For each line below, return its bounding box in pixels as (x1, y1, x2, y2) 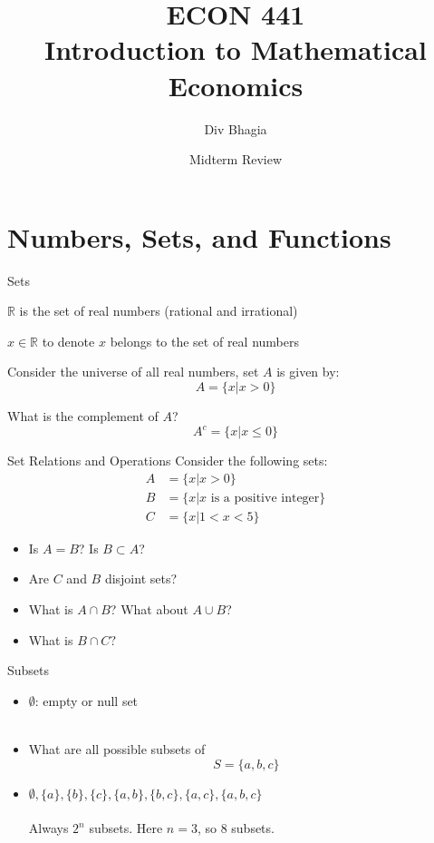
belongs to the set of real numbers (110, 331, 299, 350)
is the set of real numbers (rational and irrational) (19, 301, 298, 320)
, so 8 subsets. (197, 818, 275, 838)
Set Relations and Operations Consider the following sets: (7, 451, 328, 470)
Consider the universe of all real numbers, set (7, 362, 259, 381)
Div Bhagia (204, 119, 267, 138)
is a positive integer (210, 491, 320, 505)
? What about (110, 599, 188, 618)
